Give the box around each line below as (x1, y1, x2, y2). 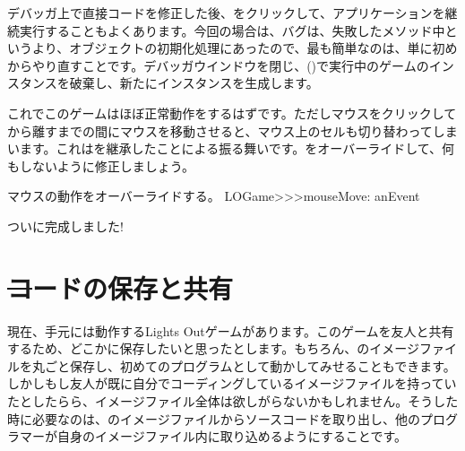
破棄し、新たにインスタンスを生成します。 (69, 74, 319, 92)
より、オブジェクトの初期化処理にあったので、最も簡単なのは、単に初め (31, 39, 458, 57)
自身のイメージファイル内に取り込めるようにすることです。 (56, 427, 408, 446)
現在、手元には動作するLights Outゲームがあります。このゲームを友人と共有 (7, 321, 454, 340)
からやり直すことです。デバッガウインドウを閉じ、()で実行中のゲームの (7, 56, 429, 74)
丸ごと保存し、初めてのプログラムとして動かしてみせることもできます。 (31, 356, 456, 375)
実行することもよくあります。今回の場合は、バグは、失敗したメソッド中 (19, 21, 445, 39)
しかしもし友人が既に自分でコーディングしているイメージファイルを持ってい (7, 374, 457, 393)
